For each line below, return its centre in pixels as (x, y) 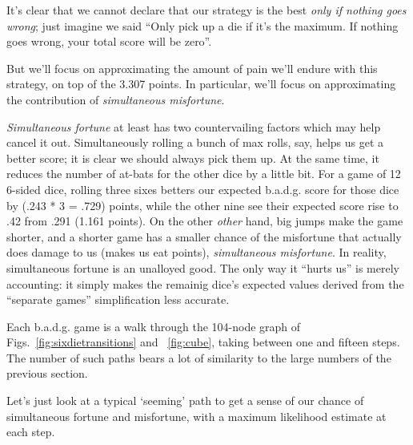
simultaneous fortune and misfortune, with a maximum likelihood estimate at (196, 416)
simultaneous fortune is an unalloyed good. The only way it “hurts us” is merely (203, 267)
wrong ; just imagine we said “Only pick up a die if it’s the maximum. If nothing (202, 25)
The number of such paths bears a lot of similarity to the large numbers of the (199, 357)
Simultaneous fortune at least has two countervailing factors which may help (194, 126)
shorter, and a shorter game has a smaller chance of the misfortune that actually (204, 236)
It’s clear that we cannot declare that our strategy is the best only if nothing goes (206, 10)
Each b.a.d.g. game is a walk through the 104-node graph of (154, 326)
